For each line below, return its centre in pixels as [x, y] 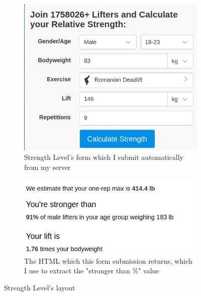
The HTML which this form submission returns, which [108, 260]
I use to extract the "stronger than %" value [92, 271]
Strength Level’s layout [40, 288]
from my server [47, 167]
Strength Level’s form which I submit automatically [104, 157]
